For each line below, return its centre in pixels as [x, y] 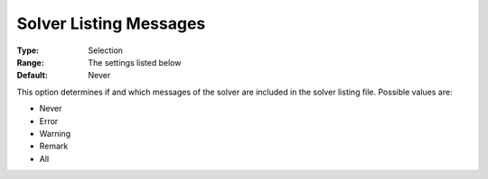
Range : [30, 62]
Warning [55, 133]
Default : [33, 76]
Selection [106, 50]
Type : [28, 50]
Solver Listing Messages [111, 23]
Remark [54, 146]
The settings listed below [135, 62]
